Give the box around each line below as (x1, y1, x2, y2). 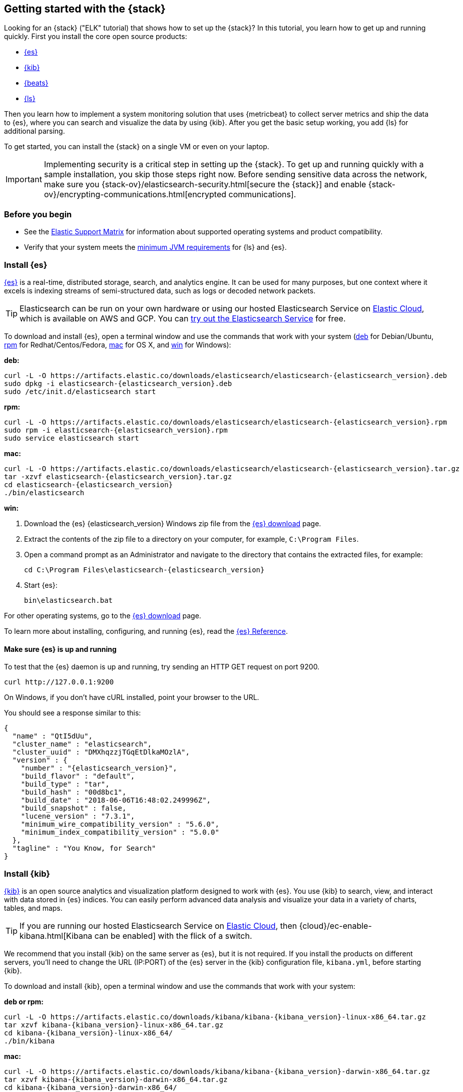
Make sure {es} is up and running (4, 644, 117, 653)
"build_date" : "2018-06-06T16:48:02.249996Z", (21, 796, 211, 805)
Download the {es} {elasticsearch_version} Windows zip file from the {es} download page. (24, 519, 321, 528)
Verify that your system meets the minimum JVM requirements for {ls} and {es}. (24, 243, 287, 252)
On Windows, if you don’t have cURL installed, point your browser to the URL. (4, 693, 259, 702)
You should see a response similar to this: (4, 708, 141, 717)
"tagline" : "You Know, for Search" (12, 844, 156, 853)
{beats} (24, 79, 49, 88)
